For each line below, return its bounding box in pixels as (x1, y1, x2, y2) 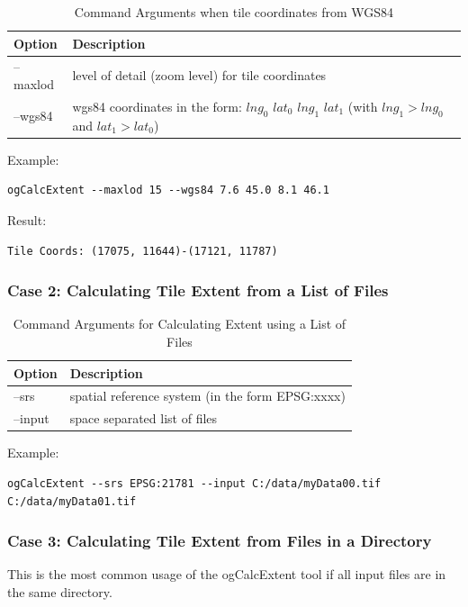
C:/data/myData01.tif (7, 494, 137, 508)
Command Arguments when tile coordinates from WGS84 (74, 3, 394, 21)
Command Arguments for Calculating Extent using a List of (13, 314, 346, 333)
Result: (7, 210, 47, 229)
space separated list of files (69, 409, 218, 428)
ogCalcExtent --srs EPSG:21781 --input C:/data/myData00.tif (7, 476, 382, 490)
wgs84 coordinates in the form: (72, 96, 242, 115)
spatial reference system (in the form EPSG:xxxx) (69, 386, 346, 405)
